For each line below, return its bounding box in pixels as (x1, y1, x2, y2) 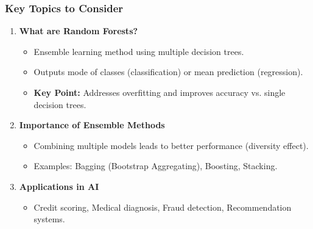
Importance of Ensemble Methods (19, 118, 165, 131)
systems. (33, 213, 65, 225)
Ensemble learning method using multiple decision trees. (33, 45, 244, 57)
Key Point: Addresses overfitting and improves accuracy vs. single (33, 86, 286, 98)
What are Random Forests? (19, 24, 138, 37)
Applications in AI (19, 180, 99, 192)
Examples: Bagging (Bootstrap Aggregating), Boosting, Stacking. (33, 159, 278, 172)
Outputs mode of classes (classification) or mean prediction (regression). (33, 65, 303, 78)
